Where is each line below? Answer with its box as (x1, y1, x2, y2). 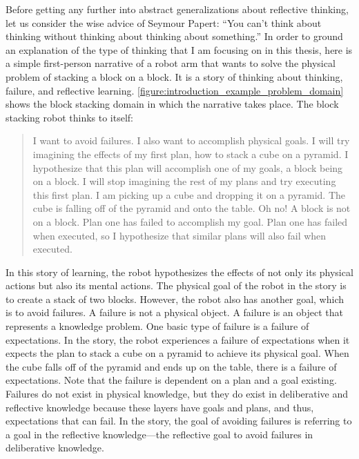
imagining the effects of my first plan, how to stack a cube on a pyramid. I (32, 146, 349, 161)
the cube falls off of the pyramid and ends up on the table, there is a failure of (6, 359, 337, 373)
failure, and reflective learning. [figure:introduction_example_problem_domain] (6, 83, 344, 97)
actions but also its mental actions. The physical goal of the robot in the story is (6, 278, 347, 293)
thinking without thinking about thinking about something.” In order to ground (6, 29, 343, 43)
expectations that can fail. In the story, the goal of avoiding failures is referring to (6, 413, 352, 428)
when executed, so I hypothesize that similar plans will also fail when (32, 228, 327, 242)
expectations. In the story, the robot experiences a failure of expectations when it (6, 332, 350, 346)
